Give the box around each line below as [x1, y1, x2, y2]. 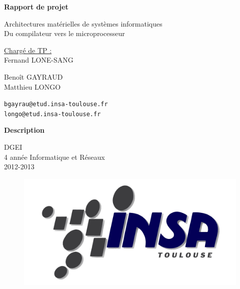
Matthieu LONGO [4, 81, 61, 92]
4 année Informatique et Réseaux [4, 151, 105, 162]
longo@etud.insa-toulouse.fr [4, 110, 101, 118]
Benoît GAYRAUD [4, 71, 63, 82]
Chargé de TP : [4, 45, 52, 55]
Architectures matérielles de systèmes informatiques [4, 18, 162, 29]
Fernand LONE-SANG [4, 55, 73, 65]
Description [4, 125, 45, 135]
